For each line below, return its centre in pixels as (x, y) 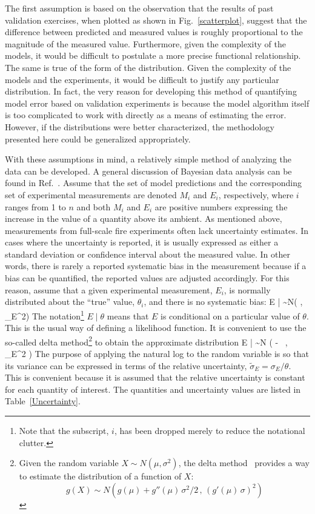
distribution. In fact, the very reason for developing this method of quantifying (151, 91)
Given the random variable (69, 463)
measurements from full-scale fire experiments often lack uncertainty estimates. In (157, 230)
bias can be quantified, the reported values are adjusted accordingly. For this (147, 278)
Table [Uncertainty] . (43, 401)
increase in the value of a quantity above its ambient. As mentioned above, (144, 219)
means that (128, 315)
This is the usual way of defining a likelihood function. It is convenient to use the (156, 328)
